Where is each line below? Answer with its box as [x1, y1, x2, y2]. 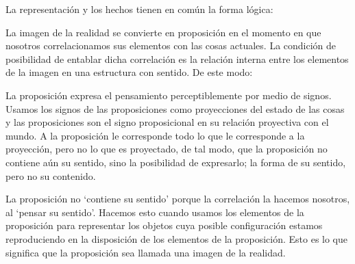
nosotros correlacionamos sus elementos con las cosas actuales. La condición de [5, 38, 336, 53]
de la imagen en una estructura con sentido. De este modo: [5, 65, 253, 79]
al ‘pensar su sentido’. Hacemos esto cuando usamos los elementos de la [5, 204, 304, 219]
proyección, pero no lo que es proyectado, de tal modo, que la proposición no [5, 142, 328, 156]
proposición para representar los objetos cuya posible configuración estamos [5, 218, 323, 233]
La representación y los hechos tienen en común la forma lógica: [5, 2, 273, 16]
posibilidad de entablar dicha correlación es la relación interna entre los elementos [5, 51, 349, 66]
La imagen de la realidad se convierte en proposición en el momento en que [5, 25, 321, 39]
